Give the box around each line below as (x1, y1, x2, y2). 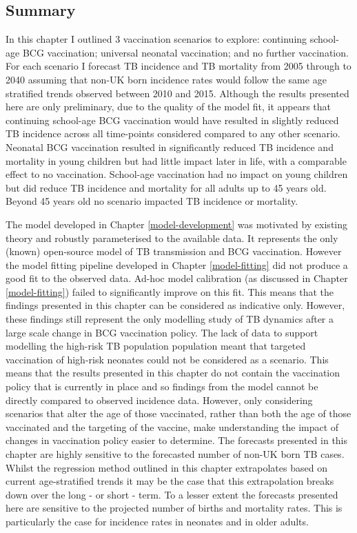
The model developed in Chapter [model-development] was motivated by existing (6, 217, 348, 231)
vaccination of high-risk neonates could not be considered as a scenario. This (6, 352, 329, 366)
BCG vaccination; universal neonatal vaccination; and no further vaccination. (22, 45, 349, 59)
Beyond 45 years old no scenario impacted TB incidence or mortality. (6, 194, 298, 208)
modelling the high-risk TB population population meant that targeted (6, 339, 306, 353)
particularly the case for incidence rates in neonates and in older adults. (6, 514, 309, 528)
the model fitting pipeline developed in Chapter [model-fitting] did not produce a (6, 257, 348, 272)
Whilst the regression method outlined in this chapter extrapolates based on (6, 460, 327, 474)
